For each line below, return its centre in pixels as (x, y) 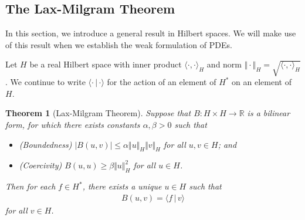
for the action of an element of (162, 82)
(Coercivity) (40, 165)
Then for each (30, 186)
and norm (224, 64)
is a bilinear (269, 113)
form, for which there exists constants (73, 124)
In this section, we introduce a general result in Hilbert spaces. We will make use (151, 33)
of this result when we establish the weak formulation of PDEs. (119, 44)
